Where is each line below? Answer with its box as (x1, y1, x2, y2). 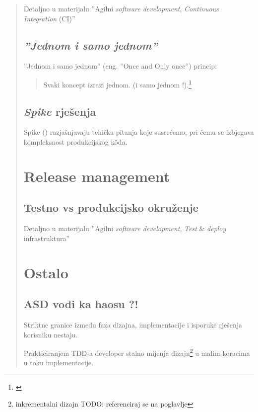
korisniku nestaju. (23, 329, 78, 339)
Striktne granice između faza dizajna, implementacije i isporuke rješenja (23, 319, 242, 330)
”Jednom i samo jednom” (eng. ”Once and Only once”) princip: (23, 61, 217, 71)
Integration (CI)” (23, 13, 75, 23)
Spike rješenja (23, 103, 96, 119)
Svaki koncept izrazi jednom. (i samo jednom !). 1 (43, 78, 192, 89)
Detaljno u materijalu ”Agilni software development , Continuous (23, 3, 219, 13)
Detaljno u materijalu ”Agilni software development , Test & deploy (23, 223, 226, 234)
